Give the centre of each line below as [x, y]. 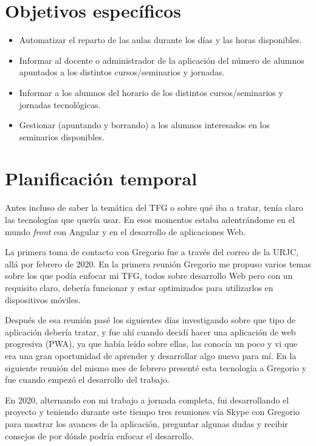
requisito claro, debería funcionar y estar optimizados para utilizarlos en [139, 287]
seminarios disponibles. [62, 136]
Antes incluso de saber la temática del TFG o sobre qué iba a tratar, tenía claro [154, 208]
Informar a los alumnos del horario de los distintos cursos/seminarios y [151, 92]
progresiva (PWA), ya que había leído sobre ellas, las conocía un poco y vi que [151, 344]
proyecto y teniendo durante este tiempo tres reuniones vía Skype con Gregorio [153, 412]
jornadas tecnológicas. [60, 104]
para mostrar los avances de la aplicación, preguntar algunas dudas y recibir [146, 423]
